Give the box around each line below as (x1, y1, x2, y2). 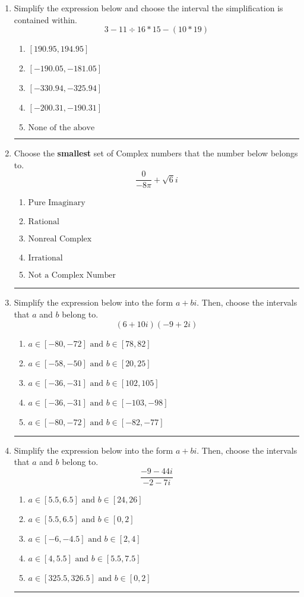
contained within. (14, 13, 77, 26)
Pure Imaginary (28, 199, 85, 208)
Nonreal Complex (28, 235, 92, 244)
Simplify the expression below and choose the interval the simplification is (14, 2, 283, 14)
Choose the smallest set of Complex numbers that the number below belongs (14, 147, 298, 159)
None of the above (28, 124, 95, 133)
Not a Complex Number (28, 271, 116, 280)
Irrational (28, 254, 63, 263)
